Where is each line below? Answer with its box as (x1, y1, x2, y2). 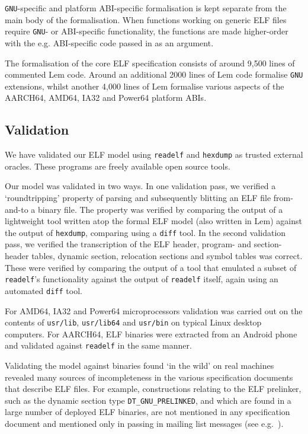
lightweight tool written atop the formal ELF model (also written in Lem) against (5, 215, 302, 227)
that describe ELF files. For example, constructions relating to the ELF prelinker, (5, 382, 301, 395)
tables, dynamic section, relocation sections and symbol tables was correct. (31, 250, 303, 262)
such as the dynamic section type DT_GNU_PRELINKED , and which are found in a (5, 394, 291, 406)
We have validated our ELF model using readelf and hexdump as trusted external (5, 148, 303, 161)
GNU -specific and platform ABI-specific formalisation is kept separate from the (5, 2, 287, 14)
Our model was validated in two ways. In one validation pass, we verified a (5, 180, 276, 192)
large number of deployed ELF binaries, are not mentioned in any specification (5, 406, 290, 418)
